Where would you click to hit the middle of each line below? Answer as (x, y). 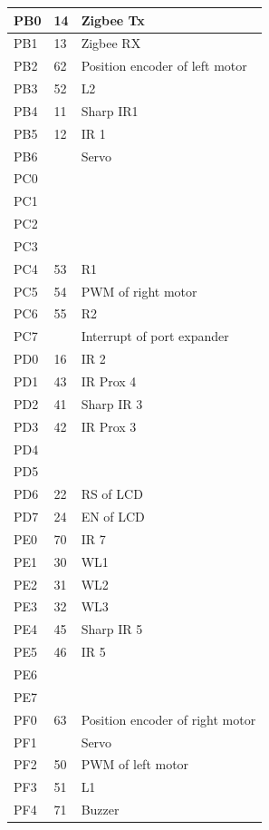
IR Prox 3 (109, 426)
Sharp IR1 (110, 110)
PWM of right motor (139, 291)
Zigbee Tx (113, 20)
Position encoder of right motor (168, 719)
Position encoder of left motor (164, 66)
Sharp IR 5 (112, 629)
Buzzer (100, 810)
